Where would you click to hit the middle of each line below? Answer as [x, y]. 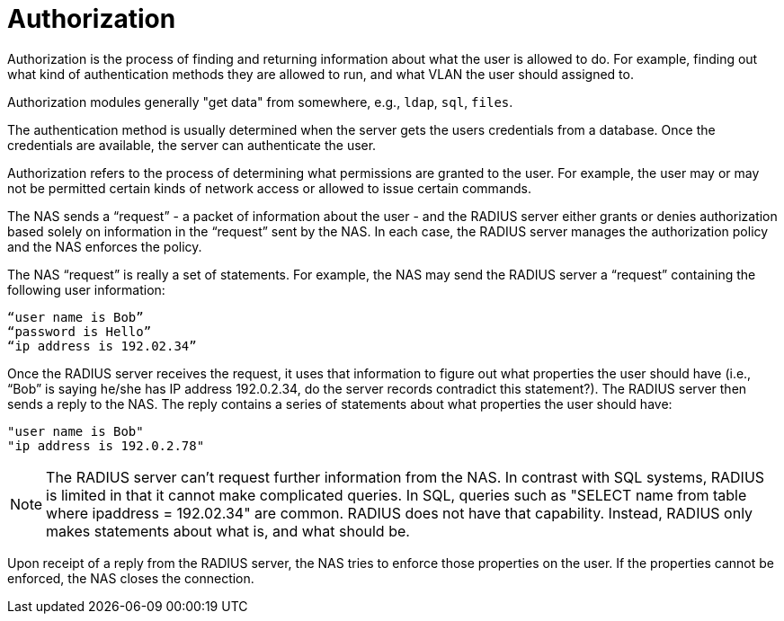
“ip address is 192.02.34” [102, 346]
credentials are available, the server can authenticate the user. [192, 145]
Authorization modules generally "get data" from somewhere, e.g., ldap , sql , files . [260, 102]
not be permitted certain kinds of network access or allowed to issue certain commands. [270, 188]
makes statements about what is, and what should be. [228, 531]
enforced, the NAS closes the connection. [131, 578]
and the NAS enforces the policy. [105, 246]
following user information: [86, 289]
